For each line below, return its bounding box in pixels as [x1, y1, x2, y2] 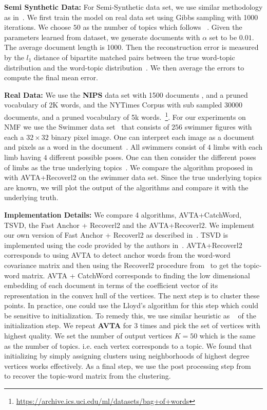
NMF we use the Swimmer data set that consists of [4, 121, 169, 132]
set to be [209, 31, 237, 42]
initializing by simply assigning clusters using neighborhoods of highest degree [4, 350, 250, 361]
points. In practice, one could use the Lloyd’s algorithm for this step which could [4, 300, 258, 311]
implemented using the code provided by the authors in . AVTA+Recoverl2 [4, 239, 242, 250]
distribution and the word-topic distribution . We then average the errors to [4, 62, 244, 73]
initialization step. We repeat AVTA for [4, 320, 132, 331]
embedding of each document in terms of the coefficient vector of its [4, 280, 218, 291]
